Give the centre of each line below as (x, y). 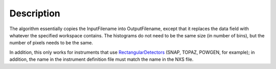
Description (35, 13)
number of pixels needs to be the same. (51, 43)
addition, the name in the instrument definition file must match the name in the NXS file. (101, 59)
